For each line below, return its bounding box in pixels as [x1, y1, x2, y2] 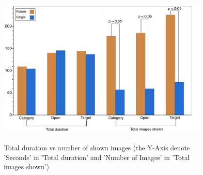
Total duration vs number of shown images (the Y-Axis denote [4, 142, 190, 152]
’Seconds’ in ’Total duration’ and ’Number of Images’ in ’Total [4, 152, 190, 162]
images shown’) [4, 161, 49, 172]
